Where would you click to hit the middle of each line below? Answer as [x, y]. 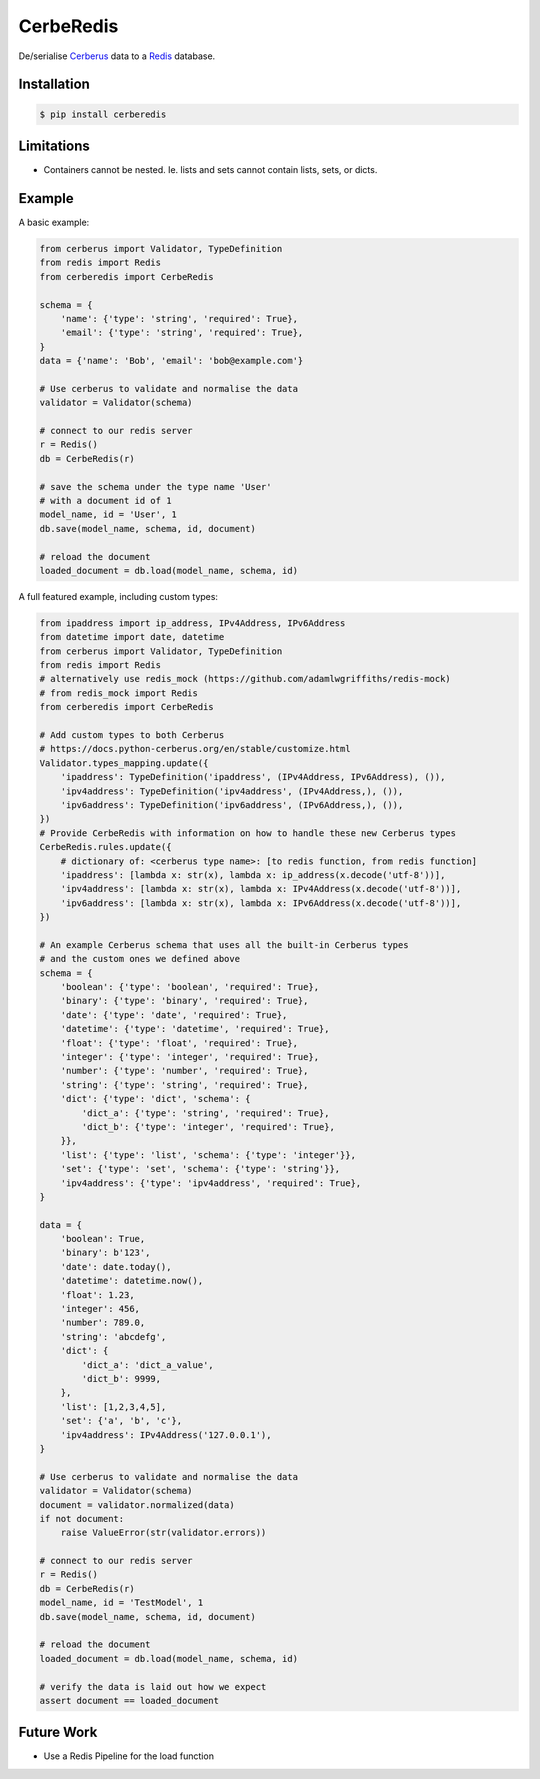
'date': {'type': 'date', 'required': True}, [174, 1014]
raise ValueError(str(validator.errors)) [163, 1533]
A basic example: [54, 222]
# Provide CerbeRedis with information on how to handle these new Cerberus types [248, 833]
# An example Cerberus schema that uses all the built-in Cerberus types [224, 944]
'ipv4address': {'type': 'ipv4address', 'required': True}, [211, 1183]
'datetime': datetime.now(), [132, 1281]
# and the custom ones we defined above [139, 959]
